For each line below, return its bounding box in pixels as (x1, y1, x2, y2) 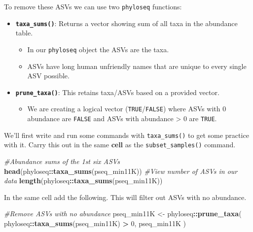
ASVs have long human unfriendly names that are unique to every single (27, 61, 247, 71)
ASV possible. (27, 70, 70, 81)
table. (15, 28, 33, 38)
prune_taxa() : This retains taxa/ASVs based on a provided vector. (15, 87, 219, 97)
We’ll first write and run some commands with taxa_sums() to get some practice (4, 130, 249, 140)
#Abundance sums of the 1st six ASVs (4, 156, 120, 166)
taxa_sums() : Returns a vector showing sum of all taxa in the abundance (15, 18, 238, 28)
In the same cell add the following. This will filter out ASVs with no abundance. (4, 192, 247, 202)
